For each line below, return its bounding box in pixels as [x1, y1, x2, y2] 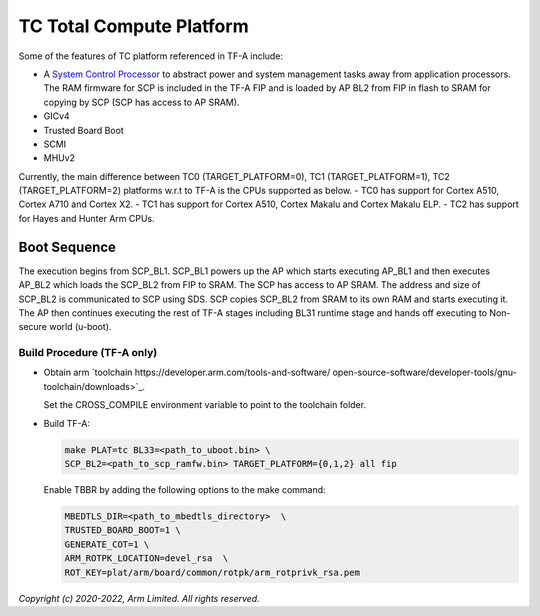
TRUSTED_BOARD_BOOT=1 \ [64, 525, 182, 536]
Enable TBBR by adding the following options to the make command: [43, 483, 326, 495]
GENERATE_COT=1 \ [64, 538, 150, 550]
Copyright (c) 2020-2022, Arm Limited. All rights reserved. [18, 592, 260, 604]
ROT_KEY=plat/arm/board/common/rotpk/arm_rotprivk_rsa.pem [64, 566, 360, 578]
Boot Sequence [18, 238, 117, 255]
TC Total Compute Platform [18, 15, 249, 37]
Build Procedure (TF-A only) [18, 346, 158, 360]
